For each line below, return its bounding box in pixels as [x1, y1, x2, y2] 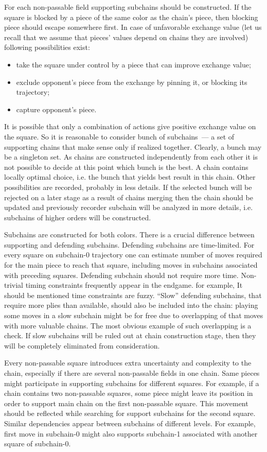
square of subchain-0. [4, 438, 71, 449]
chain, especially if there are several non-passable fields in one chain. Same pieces [4, 368, 260, 378]
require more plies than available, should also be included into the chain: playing [4, 300, 258, 310]
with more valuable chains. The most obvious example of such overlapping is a [4, 320, 252, 331]
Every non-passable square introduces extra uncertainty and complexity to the [4, 357, 252, 368]
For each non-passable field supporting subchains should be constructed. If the [4, 2, 252, 12]
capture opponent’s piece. [16, 103, 97, 114]
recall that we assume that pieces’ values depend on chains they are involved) [4, 31, 248, 42]
